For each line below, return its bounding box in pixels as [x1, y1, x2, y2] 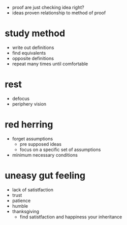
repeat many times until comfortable [12, 61, 88, 67]
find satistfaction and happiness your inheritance [19, 214, 122, 220]
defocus [12, 95, 30, 102]
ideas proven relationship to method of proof [12, 10, 106, 16]
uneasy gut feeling [5, 170, 86, 181]
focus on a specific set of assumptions [19, 146, 101, 153]
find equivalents [12, 49, 46, 56]
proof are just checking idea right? [12, 5, 84, 10]
